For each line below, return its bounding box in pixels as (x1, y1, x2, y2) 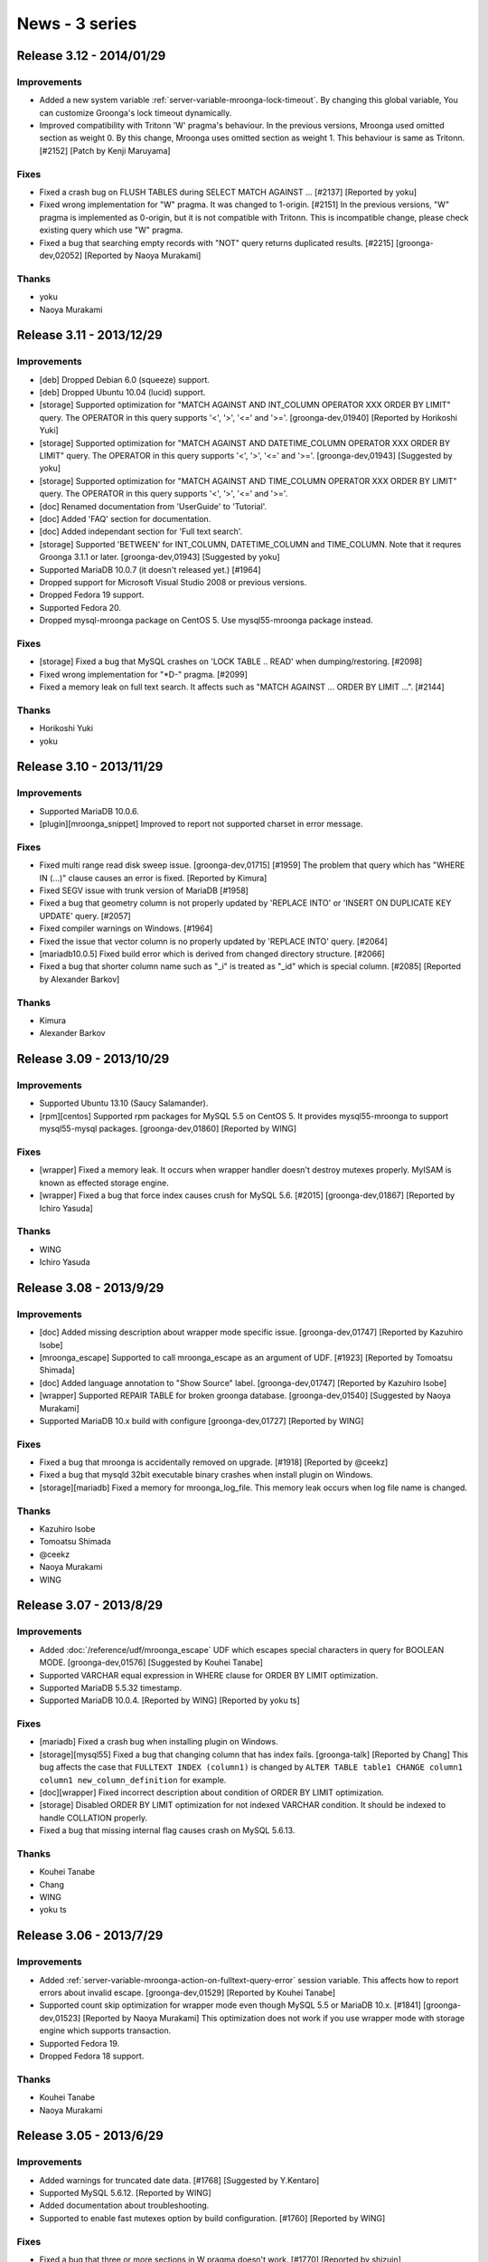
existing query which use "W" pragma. (39, 224, 183, 235)
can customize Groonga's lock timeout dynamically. (39, 107, 232, 118)
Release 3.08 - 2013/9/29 (16, 1280, 164, 1296)
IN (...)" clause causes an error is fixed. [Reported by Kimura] (39, 872, 267, 883)
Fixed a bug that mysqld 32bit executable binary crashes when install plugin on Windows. (39, 1469, 373, 1480)
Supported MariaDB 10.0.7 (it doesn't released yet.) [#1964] (39, 564, 261, 575)
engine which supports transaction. (39, 2025, 172, 2036)
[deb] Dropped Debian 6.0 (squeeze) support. (39, 374, 210, 385)
